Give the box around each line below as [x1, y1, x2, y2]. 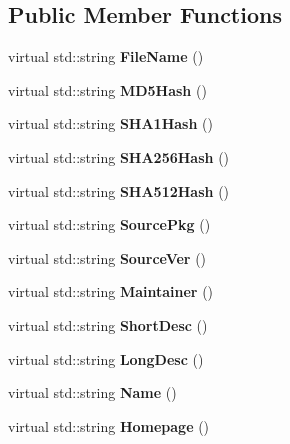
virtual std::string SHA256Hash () [8, 146, 230, 167]
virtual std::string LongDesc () [8, 348, 204, 369]
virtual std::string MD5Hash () [8, 79, 207, 100]
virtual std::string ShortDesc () [8, 314, 208, 335]
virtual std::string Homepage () [8, 415, 210, 436]
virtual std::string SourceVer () [8, 247, 207, 268]
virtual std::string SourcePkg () [8, 214, 211, 235]
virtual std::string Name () [8, 382, 177, 403]
